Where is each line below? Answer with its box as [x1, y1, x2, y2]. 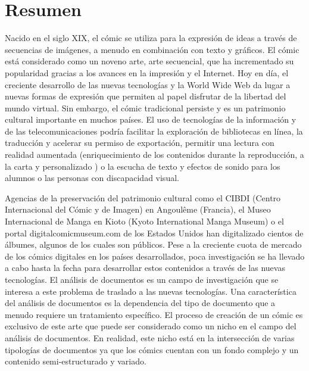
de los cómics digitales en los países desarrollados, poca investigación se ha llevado [5, 250, 305, 262]
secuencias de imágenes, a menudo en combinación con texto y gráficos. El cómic [5, 43, 299, 55]
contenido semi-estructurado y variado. [5, 355, 146, 367]
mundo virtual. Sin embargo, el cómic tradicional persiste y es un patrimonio [5, 101, 286, 114]
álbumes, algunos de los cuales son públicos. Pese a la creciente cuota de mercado [5, 238, 302, 251]
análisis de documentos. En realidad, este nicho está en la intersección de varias [5, 331, 295, 344]
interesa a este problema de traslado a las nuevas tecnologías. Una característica [5, 285, 296, 297]
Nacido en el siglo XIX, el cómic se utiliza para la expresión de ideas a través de [5, 32, 297, 44]
